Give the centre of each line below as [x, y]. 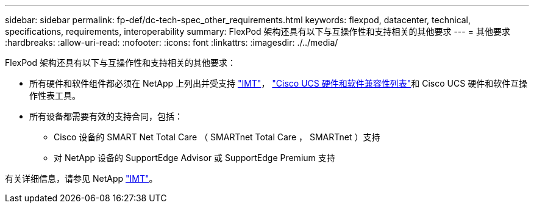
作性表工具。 [55, 95]
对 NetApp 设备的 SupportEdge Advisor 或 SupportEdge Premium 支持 [194, 158]
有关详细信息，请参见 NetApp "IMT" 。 [81, 178]
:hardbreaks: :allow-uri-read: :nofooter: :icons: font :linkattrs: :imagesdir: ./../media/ [172, 42]
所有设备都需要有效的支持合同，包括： [106, 116]
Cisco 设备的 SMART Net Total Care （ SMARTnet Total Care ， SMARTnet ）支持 [217, 137]
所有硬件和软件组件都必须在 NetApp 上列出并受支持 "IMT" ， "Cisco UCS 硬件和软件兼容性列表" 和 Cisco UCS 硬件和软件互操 [279, 83]
